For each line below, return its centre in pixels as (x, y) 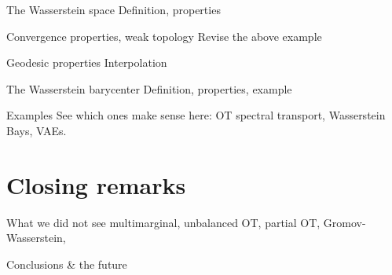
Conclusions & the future (67, 264)
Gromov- (344, 222)
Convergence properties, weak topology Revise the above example (164, 36)
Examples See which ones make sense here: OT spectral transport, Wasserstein (196, 115)
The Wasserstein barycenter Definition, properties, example (149, 88)
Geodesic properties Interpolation (87, 62)
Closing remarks (96, 184)
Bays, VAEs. (37, 130)
